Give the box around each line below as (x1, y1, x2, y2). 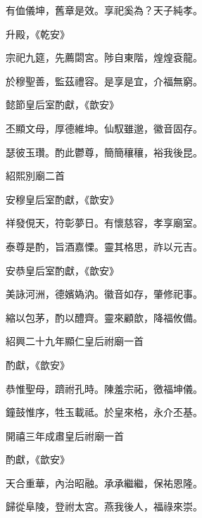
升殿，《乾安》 (6, 26, 70, 41)
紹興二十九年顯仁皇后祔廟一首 (6, 334, 144, 348)
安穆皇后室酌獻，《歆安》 (6, 191, 119, 206)
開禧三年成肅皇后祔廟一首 (6, 428, 124, 443)
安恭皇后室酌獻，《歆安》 (6, 263, 119, 277)
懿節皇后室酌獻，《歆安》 (6, 97, 119, 112)
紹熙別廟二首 (6, 168, 65, 183)
